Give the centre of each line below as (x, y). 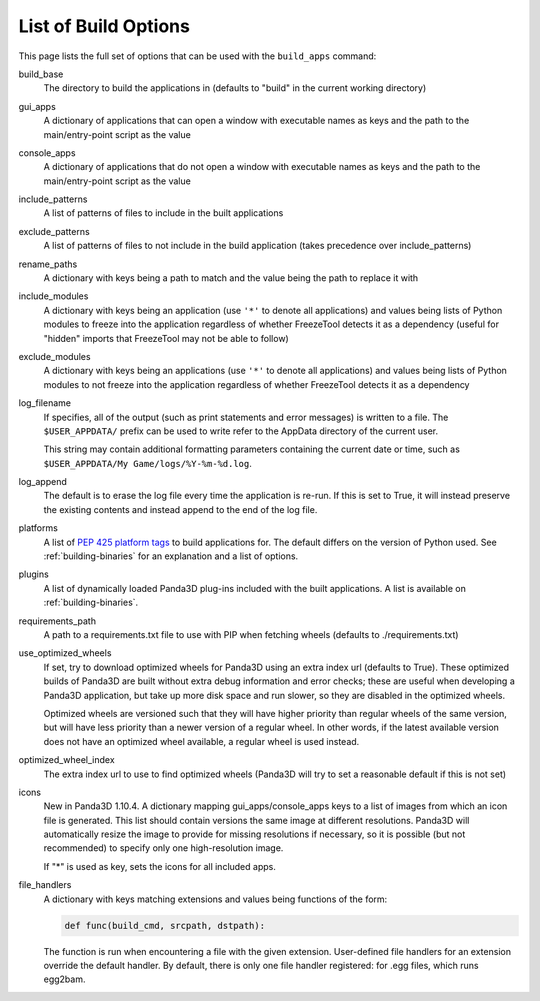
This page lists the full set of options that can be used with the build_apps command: (197, 56)
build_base (41, 74)
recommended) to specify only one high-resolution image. (163, 848)
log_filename (45, 403)
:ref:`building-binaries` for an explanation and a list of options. (171, 556)
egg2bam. (64, 979)
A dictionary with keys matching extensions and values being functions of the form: (215, 899)
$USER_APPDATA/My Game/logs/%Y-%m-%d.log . (147, 463)
